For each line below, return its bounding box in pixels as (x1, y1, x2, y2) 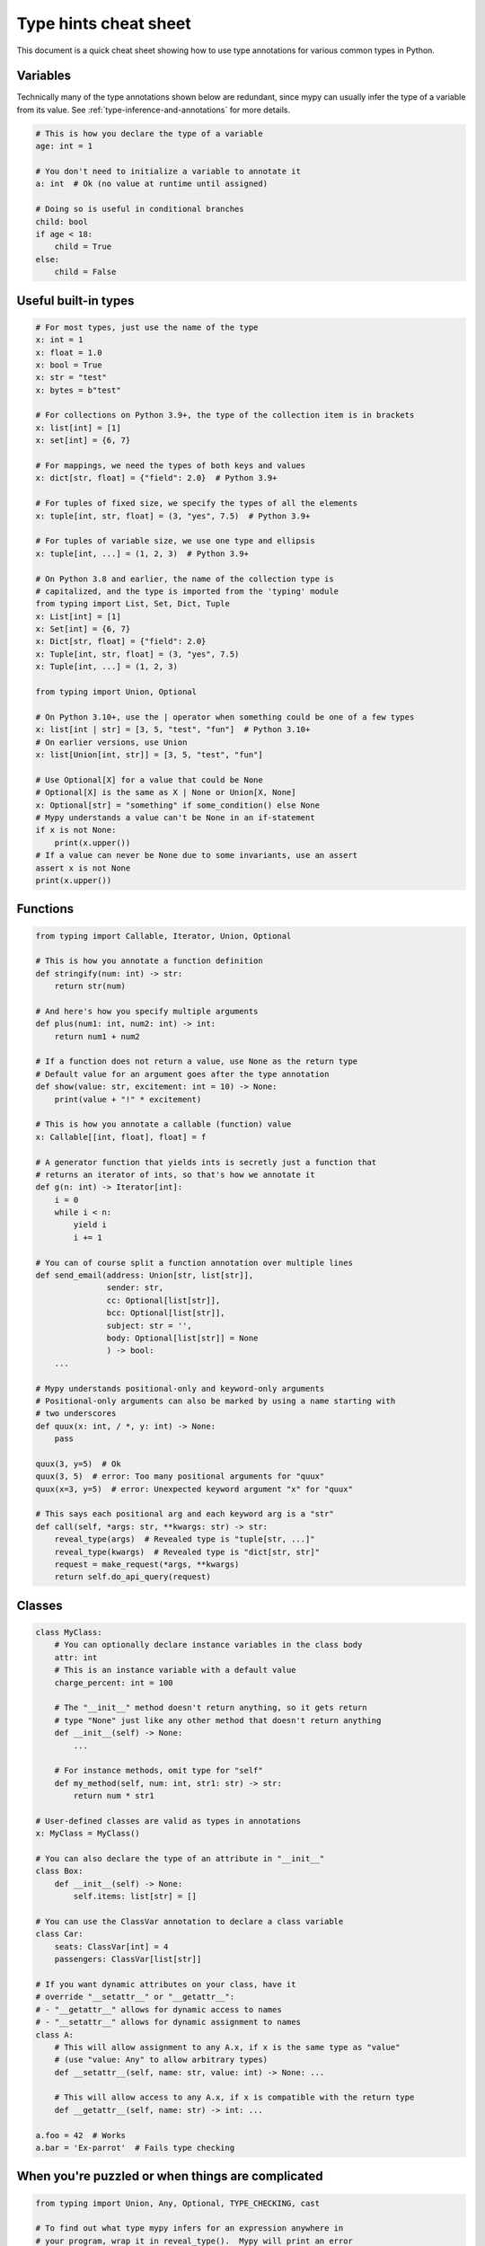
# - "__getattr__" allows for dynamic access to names (35, 2004, 282, 2014)
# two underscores (35, 1409, 117, 1419)
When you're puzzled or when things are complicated (16, 2169, 323, 2184)
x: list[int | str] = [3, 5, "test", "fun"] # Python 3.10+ (35, 724, 311, 735)
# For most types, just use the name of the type (35, 322, 259, 332)
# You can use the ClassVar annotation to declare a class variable (35, 1916, 344, 1926)
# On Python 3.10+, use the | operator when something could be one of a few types (35, 712, 415, 722)
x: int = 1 (35, 335, 84, 345)
